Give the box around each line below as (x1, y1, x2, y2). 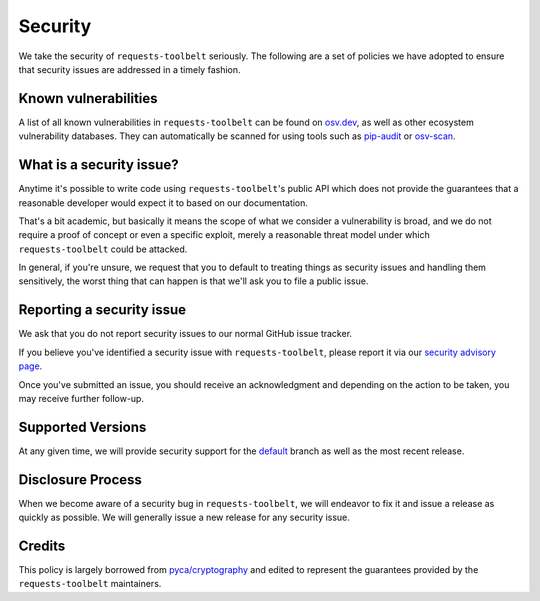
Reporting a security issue (18, 301, 187, 319)
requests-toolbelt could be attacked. (18, 243, 188, 255)
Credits (18, 537, 66, 554)
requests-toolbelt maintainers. (18, 578, 162, 590)
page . (18, 360, 43, 372)
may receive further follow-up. (18, 392, 145, 404)
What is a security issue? (18, 156, 179, 174)
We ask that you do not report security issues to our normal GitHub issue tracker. (18, 328, 353, 340)
